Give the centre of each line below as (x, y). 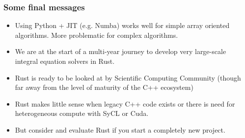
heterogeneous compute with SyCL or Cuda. (82, 113)
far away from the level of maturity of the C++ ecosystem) (104, 87)
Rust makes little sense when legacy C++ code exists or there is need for (125, 103)
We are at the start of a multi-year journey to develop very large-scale (121, 51)
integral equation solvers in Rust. (65, 61)
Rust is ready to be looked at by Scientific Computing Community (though (128, 77)
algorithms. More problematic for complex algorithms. (96, 35)
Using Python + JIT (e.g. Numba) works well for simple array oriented (122, 25)
